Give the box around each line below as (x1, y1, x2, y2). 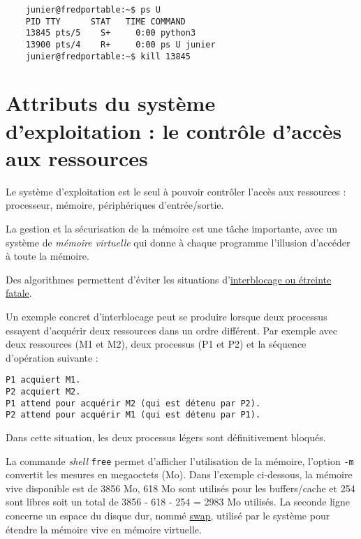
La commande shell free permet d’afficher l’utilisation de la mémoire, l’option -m (6, 453, 354, 468)
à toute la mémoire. (6, 249, 89, 263)
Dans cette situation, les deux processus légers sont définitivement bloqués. (6, 429, 326, 444)
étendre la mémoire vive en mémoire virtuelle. (6, 522, 202, 536)
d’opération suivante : (6, 350, 98, 364)
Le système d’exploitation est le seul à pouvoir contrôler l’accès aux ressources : (6, 184, 346, 198)
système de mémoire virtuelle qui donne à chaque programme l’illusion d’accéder (6, 235, 351, 249)
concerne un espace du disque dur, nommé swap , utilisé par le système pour (6, 508, 330, 522)
